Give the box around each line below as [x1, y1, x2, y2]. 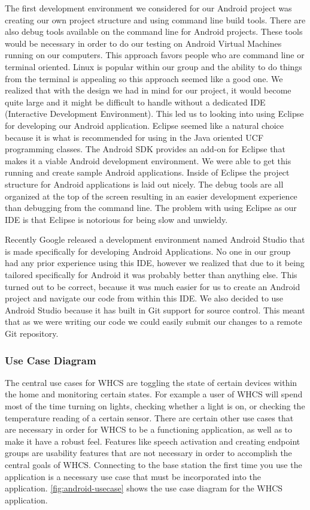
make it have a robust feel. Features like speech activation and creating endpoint [5, 434, 300, 447]
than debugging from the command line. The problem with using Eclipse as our [5, 201, 297, 214]
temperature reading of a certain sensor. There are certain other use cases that [5, 411, 294, 424]
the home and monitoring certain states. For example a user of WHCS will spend [5, 388, 303, 400]
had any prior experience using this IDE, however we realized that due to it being [5, 256, 305, 269]
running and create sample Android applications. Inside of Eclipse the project [5, 166, 290, 179]
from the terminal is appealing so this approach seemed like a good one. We [5, 72, 283, 85]
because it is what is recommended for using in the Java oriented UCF [5, 131, 264, 143]
